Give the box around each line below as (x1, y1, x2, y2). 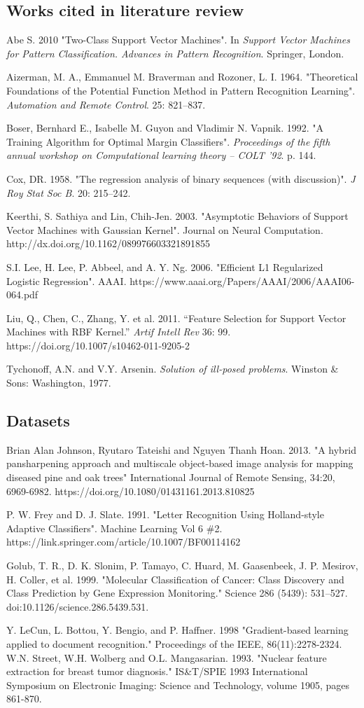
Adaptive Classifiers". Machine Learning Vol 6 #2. (6, 520, 223, 535)
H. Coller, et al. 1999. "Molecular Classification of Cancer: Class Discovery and (6, 571, 344, 586)
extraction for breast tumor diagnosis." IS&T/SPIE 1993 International (6, 664, 308, 679)
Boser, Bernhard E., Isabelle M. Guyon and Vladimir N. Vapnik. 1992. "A (6, 120, 324, 135)
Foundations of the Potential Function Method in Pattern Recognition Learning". (6, 83, 356, 97)
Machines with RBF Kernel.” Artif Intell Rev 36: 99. (6, 324, 231, 339)
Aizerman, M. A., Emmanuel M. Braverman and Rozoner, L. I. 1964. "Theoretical (6, 69, 358, 84)
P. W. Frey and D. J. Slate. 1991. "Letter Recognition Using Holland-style (6, 507, 324, 522)
